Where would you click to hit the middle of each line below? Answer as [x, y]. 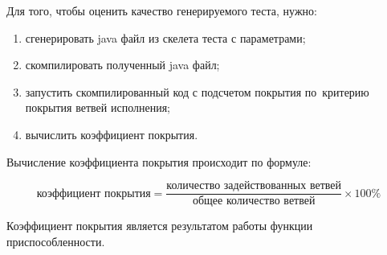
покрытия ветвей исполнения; [98, 107]
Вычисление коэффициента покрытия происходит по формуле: [159, 161]
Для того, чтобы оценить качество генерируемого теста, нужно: [162, 10]
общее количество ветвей [254, 202]
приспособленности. [56, 241]
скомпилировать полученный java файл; [122, 65]
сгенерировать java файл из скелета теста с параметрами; [165, 37]
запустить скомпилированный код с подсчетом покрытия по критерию [197, 91]
